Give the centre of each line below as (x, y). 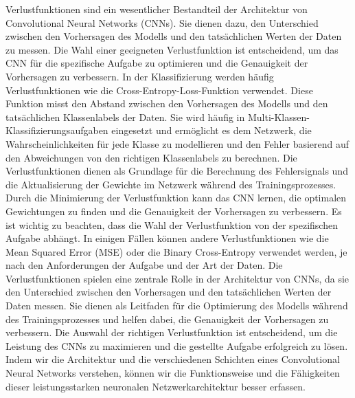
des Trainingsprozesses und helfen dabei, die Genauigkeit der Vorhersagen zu (167, 319)
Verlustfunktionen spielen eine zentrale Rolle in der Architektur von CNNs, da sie (177, 278)
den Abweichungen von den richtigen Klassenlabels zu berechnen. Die (151, 157)
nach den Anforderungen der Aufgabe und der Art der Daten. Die (144, 265)
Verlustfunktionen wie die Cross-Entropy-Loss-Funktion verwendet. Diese (159, 90)
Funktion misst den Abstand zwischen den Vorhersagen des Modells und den (167, 103)
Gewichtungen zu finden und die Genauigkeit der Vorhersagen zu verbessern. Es (174, 211)
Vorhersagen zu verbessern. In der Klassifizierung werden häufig (140, 76)
